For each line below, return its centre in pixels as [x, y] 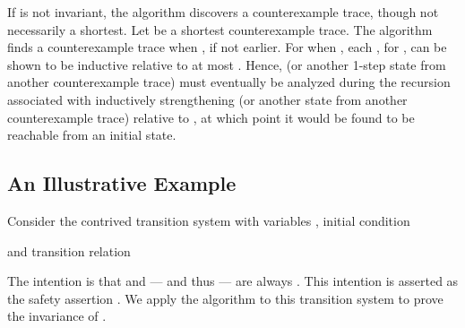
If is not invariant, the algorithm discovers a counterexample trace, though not [223, 12]
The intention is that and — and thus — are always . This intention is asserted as [233, 281]
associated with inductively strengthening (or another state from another [207, 99]
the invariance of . [57, 316]
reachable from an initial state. [92, 135]
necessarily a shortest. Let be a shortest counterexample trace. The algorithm [220, 29]
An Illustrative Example [122, 183]
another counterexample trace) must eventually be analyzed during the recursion [229, 82]
